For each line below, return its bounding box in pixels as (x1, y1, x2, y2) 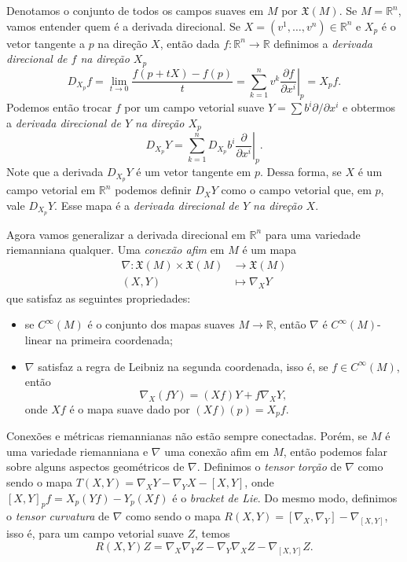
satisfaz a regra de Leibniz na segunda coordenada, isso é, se (38, 358, 328, 374)
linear (24, 332, 53, 348)
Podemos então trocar (6, 99, 112, 116)
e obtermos (343, 99, 396, 116)
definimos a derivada (273, 35, 372, 51)
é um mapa (242, 241, 296, 258)
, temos (195, 525, 230, 542)
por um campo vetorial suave (124, 99, 265, 116)
